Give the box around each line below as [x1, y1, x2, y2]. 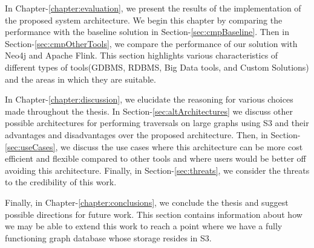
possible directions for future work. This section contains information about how [5, 208, 303, 220]
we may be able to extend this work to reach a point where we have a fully [5, 220, 283, 232]
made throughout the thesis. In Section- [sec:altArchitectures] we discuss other [5, 104, 293, 117]
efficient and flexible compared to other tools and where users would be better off [5, 152, 306, 165]
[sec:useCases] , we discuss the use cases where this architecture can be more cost [5, 140, 303, 153]
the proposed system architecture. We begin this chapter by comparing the [5, 13, 283, 26]
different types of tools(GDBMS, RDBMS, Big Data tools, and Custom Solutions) [5, 60, 309, 73]
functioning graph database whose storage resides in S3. [5, 231, 212, 244]
